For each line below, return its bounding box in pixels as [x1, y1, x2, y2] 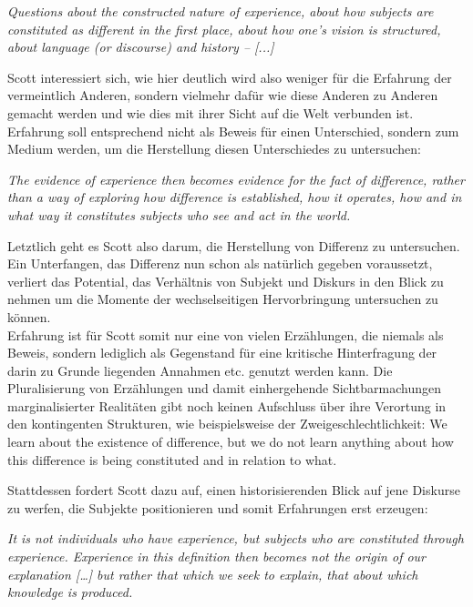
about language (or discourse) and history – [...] [7, 37, 274, 56]
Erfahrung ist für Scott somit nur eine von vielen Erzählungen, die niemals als [7, 325, 444, 344]
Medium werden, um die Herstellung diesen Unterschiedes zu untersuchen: [7, 139, 421, 158]
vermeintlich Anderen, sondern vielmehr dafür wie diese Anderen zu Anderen [7, 86, 438, 105]
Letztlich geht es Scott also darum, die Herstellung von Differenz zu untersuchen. [7, 236, 460, 255]
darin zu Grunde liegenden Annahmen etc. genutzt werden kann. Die [7, 360, 393, 379]
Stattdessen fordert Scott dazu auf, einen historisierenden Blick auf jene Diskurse [7, 481, 460, 500]
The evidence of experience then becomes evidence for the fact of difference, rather [7, 169, 465, 188]
